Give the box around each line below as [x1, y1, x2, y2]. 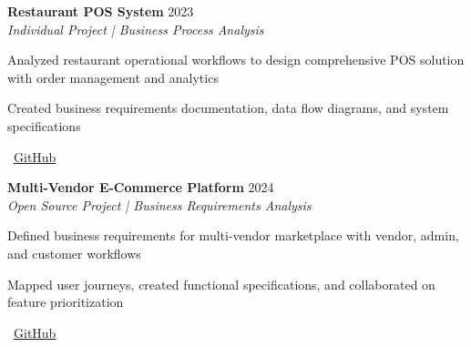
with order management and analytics [7, 67, 219, 87]
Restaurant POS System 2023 [7, 2, 194, 20]
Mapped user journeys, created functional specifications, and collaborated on [7, 274, 435, 293]
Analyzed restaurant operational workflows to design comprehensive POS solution [7, 50, 465, 69]
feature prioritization [7, 292, 124, 311]
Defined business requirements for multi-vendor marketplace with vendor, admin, [7, 226, 459, 245]
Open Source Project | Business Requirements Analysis [7, 195, 312, 214]
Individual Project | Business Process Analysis [7, 19, 264, 38]
